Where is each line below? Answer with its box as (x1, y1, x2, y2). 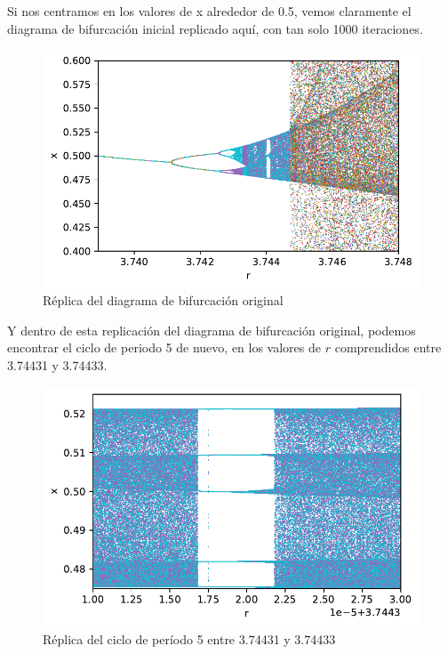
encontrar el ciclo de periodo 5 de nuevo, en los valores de (7, 338, 321, 357)
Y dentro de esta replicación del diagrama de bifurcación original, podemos (7, 320, 416, 339)
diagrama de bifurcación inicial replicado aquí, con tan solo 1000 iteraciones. (7, 19, 423, 37)
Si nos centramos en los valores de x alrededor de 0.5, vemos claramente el (7, 2, 412, 20)
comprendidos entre (334, 338, 442, 357)
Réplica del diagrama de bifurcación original (43, 291, 284, 310)
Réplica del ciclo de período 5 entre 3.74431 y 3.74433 (43, 629, 336, 648)
